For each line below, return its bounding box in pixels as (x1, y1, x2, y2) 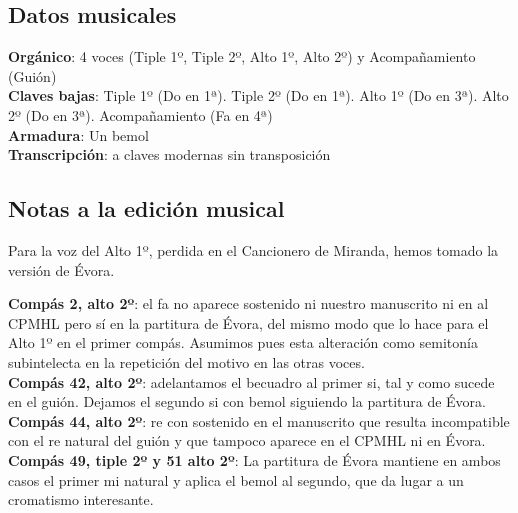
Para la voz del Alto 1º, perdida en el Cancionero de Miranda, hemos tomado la (8, 239, 499, 260)
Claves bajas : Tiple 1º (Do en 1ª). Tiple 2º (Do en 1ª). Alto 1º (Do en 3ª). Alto (8, 85, 509, 106)
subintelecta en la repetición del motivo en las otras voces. (8, 351, 365, 372)
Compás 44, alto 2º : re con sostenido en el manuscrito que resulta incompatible (8, 410, 510, 431)
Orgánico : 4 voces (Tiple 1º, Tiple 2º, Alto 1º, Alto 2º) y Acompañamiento (8, 46, 476, 67)
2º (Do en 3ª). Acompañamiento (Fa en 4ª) (8, 104, 273, 125)
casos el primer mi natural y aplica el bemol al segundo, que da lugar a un (8, 469, 464, 490)
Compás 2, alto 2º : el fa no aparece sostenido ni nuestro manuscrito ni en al (8, 293, 489, 314)
